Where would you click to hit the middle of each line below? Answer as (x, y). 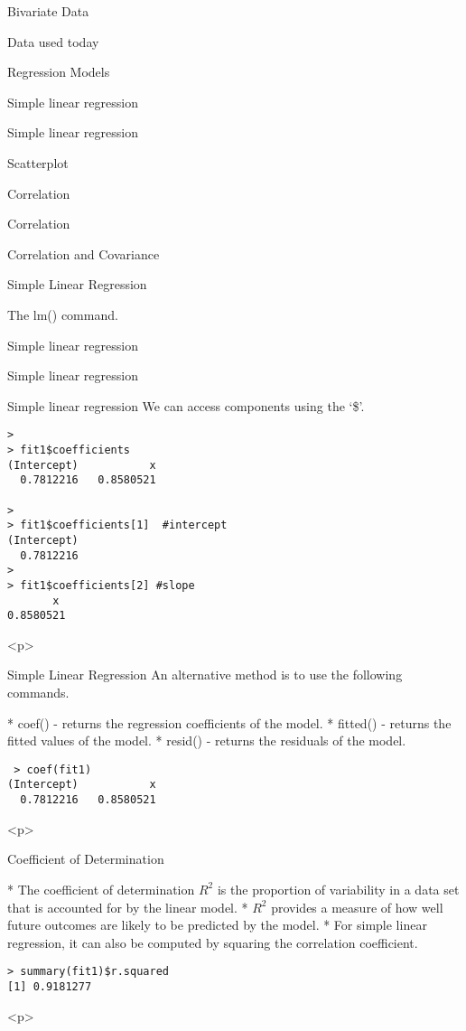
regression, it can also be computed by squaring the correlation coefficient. (213, 942)
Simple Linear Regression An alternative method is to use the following (205, 675)
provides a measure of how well (357, 907)
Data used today (53, 41)
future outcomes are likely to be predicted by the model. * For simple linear (217, 925)
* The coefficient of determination (101, 889)
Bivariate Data (48, 11)
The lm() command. (63, 314)
